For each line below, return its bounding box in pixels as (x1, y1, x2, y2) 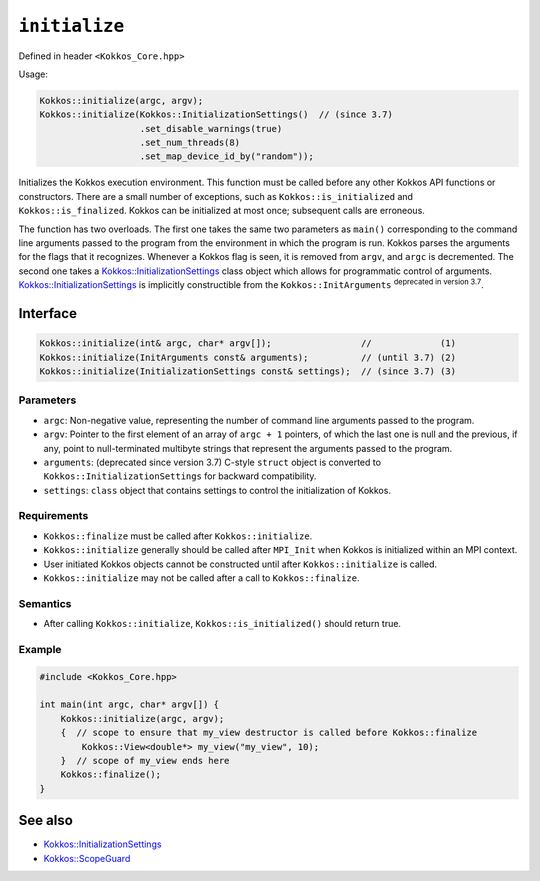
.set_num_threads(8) (139, 137, 240, 149)
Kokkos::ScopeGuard (43, 852, 131, 864)
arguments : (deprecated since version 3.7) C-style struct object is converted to (43, 456, 382, 468)
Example (18, 642, 62, 656)
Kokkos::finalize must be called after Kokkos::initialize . (43, 530, 313, 542)
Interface (18, 305, 77, 322)
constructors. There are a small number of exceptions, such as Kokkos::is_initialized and (18, 190, 414, 202)
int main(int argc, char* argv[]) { (39, 699, 220, 710)
